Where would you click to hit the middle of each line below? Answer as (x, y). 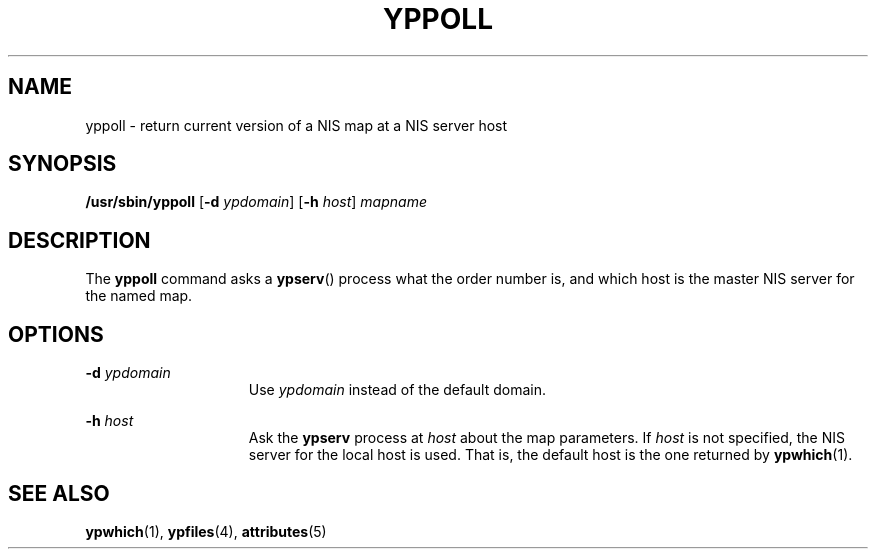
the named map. (139, 296)
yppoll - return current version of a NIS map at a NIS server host (296, 125)
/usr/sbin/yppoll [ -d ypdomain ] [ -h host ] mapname (256, 202)
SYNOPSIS (62, 164)
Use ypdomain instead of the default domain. (397, 390)
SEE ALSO (59, 493)
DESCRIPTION (79, 240)
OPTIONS (56, 334)
